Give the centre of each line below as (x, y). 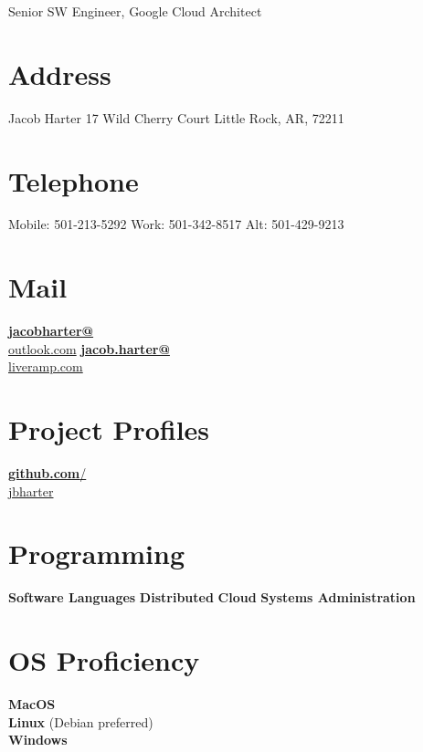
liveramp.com (46, 366)
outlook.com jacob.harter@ (89, 348)
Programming (96, 554)
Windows (38, 740)
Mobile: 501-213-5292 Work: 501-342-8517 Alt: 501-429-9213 (176, 224)
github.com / (48, 473)
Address (60, 73)
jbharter (31, 491)
